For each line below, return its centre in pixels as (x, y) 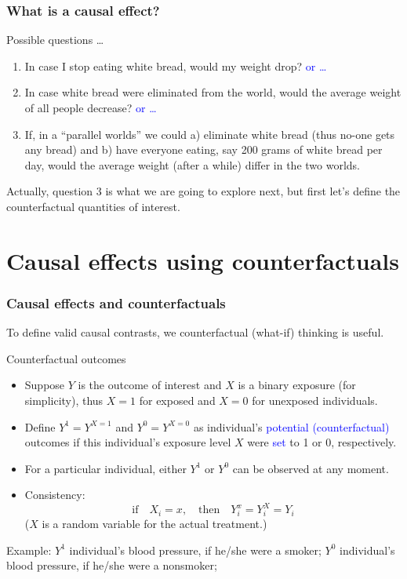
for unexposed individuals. (315, 400)
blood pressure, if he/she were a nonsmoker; (112, 565)
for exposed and (177, 400)
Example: (29, 550)
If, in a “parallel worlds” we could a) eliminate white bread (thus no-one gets (210, 134)
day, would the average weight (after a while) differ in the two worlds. (193, 164)
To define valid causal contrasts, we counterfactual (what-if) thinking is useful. (195, 332)
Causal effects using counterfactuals (203, 260)
